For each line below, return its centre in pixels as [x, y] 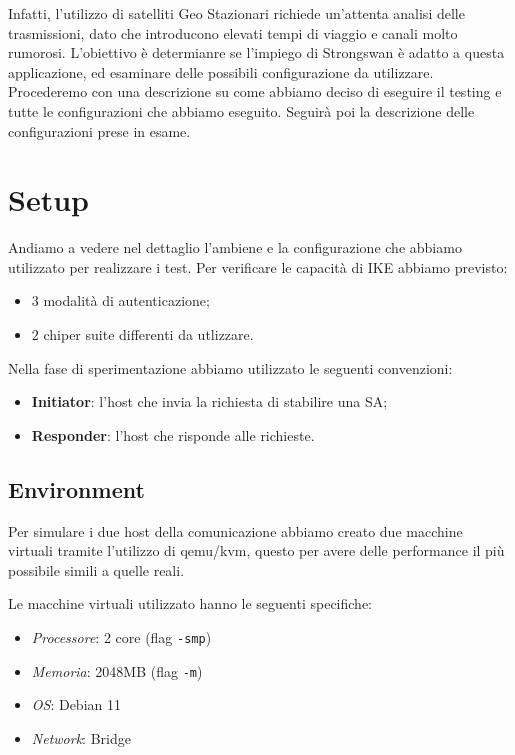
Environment [76, 488]
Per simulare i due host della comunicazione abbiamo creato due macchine [235, 530]
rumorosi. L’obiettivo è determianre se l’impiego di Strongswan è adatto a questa [256, 52]
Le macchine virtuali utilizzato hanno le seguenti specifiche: [190, 603]
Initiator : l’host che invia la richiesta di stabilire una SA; [209, 401]
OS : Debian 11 [76, 704]
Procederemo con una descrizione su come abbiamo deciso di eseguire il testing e [255, 91]
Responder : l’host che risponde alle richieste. [173, 434]
